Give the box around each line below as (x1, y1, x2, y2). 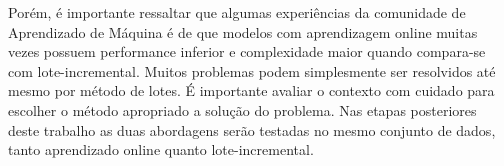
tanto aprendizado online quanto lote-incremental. (8, 139, 314, 160)
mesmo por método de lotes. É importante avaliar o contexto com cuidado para (8, 80, 495, 101)
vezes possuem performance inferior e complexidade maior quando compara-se (8, 41, 486, 62)
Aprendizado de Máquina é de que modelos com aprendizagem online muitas (8, 21, 478, 42)
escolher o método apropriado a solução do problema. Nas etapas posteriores (8, 99, 477, 120)
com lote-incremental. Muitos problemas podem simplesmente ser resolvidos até (8, 60, 496, 81)
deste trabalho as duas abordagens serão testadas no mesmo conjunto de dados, (8, 119, 496, 140)
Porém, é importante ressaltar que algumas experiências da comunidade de (8, 2, 466, 22)
